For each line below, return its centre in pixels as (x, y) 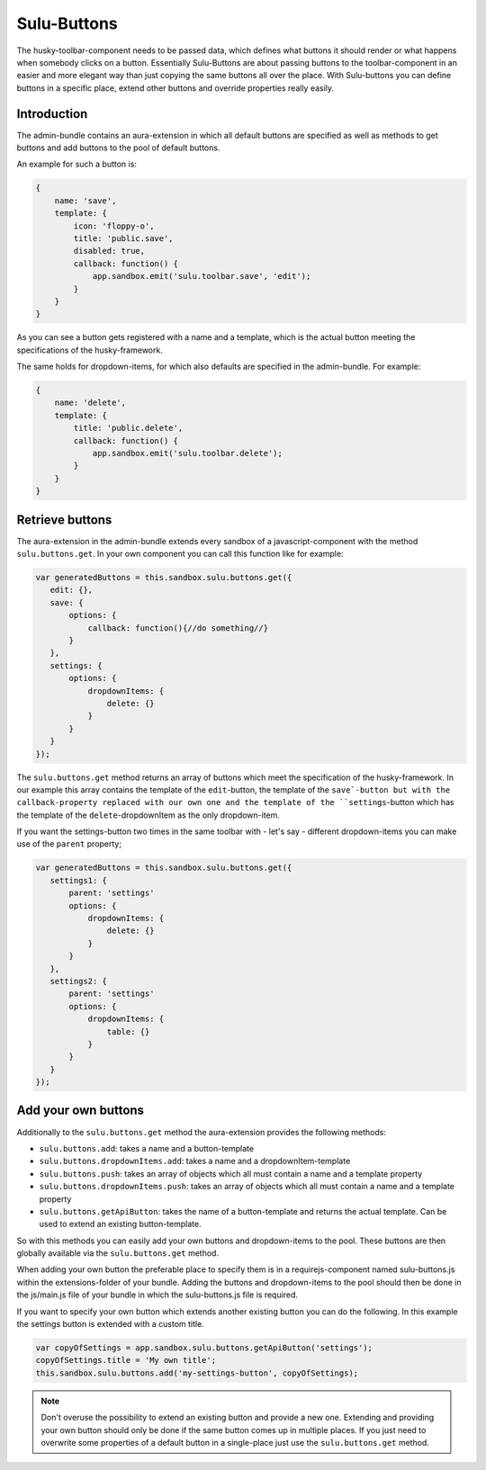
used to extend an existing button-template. (120, 1224)
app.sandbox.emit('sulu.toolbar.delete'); (187, 453)
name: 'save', (85, 201)
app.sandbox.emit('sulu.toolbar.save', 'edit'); (202, 276)
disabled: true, (109, 251)
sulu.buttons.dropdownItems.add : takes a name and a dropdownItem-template (195, 1161)
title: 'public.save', (124, 238)
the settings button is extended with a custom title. (110, 1324)
